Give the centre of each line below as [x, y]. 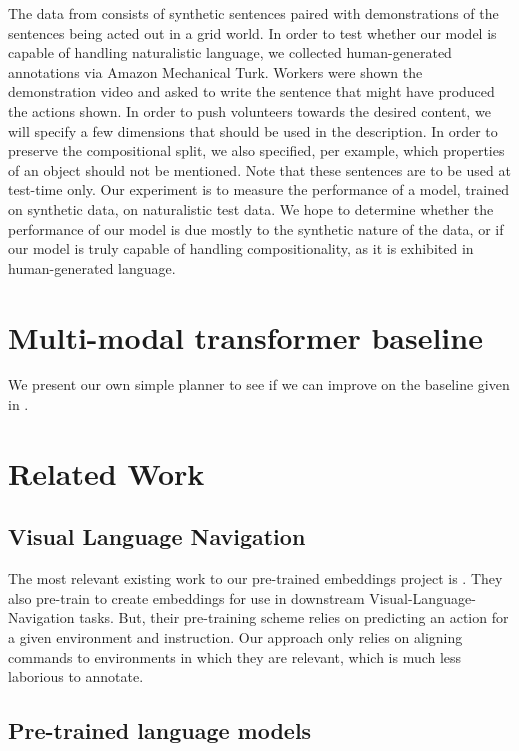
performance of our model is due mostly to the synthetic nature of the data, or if [256, 228]
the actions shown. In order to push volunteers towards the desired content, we [249, 110]
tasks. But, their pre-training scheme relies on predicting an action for [294, 617]
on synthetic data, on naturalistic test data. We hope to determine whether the [251, 208]
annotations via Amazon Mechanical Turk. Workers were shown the [215, 71]
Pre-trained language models [160, 730]
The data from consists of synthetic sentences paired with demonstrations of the [253, 13]
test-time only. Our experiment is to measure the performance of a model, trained [258, 189]
